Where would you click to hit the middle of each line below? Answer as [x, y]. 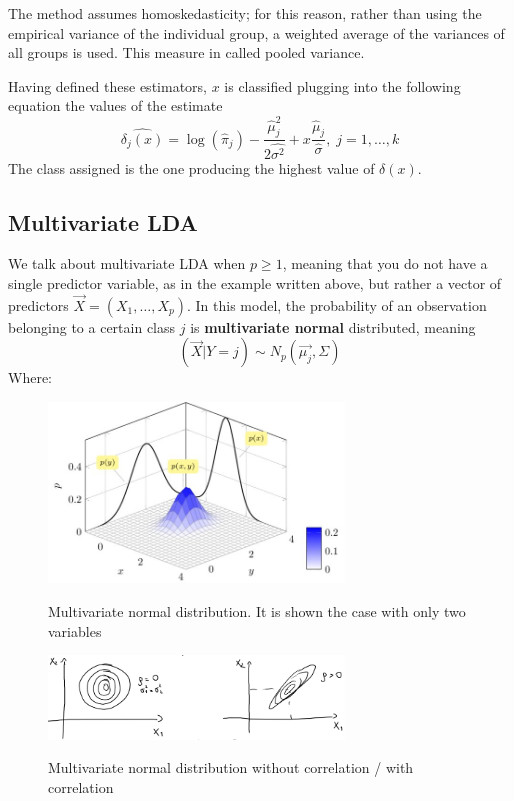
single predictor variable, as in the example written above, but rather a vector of [255, 283]
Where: [30, 377]
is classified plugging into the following [342, 85]
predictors [38, 304]
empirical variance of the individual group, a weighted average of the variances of [256, 32]
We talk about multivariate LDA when [127, 263]
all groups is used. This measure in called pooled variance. [186, 52]
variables [75, 630]
